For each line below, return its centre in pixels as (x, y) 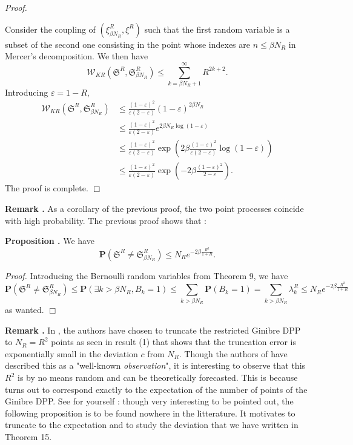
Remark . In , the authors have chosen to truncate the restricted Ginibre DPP (153, 330)
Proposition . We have (50, 241)
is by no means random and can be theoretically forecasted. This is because (157, 377)
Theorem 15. (28, 437)
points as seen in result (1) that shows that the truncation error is (174, 342)
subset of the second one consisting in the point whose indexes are (127, 44)
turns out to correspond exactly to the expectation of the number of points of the (156, 389)
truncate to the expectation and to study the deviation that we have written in (152, 425)
